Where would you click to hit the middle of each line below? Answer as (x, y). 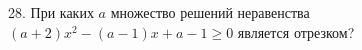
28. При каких (51, 12)
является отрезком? (296, 31)
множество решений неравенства (210, 12)
